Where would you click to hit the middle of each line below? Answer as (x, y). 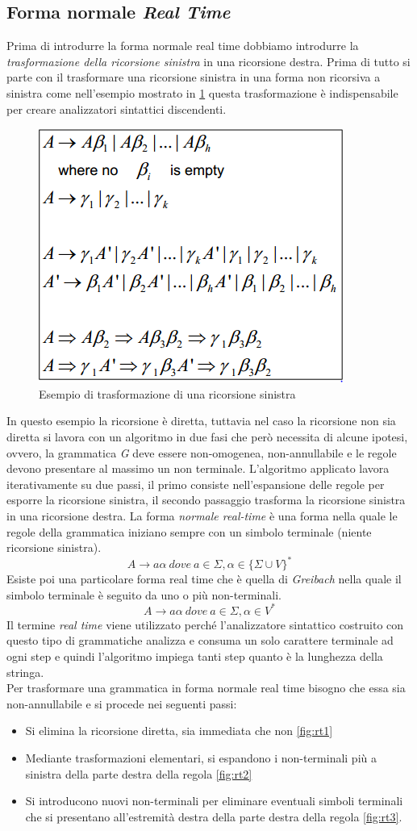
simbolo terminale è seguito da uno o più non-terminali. (144, 594)
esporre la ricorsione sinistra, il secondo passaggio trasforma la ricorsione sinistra (206, 500)
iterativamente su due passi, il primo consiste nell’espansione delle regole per (196, 484)
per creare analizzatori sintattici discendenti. (117, 109)
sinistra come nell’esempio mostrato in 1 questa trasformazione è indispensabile (202, 92)
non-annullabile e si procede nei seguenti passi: (122, 703)
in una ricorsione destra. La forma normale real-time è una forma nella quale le (202, 515)
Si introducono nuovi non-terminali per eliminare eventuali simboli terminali (214, 801)
